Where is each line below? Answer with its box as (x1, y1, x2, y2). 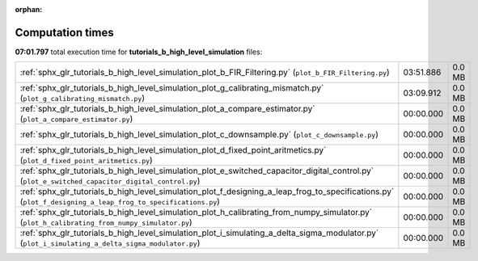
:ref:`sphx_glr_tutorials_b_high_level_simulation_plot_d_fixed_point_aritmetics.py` (19, 145, 327, 156)
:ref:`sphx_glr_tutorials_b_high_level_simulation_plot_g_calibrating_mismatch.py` (19, 82, 324, 94)
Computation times (15, 25, 114, 40)
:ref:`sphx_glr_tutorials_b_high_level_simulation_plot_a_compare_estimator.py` (19, 103, 315, 115)
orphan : (15, 5, 43, 14)
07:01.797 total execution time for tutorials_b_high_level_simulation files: (15, 47, 263, 57)
